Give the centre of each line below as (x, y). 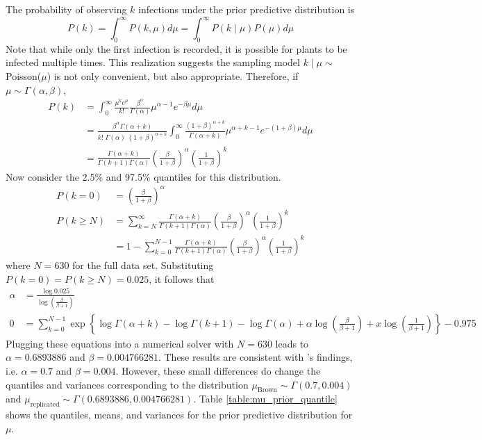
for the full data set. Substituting (143, 264)
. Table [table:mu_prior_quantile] (265, 399)
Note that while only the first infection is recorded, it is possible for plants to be (176, 48)
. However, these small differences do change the (218, 371)
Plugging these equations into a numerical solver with (120, 343)
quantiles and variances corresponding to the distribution (127, 384)
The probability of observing (66, 9)
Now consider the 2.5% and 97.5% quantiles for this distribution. (143, 176)
